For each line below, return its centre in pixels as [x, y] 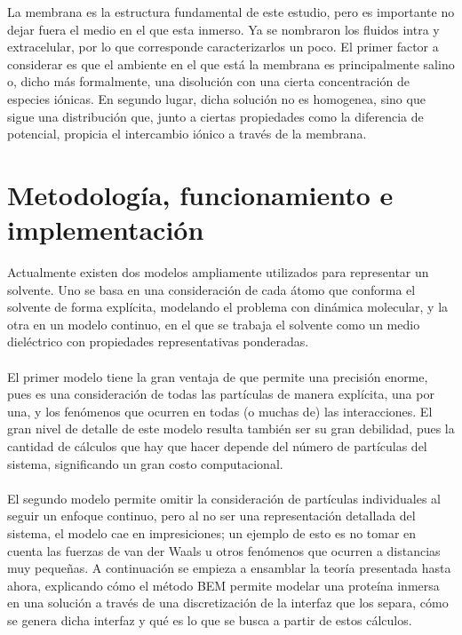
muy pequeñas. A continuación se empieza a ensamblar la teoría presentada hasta [229, 568]
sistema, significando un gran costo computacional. [145, 463]
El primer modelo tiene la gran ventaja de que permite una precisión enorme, [218, 376]
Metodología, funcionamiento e [200, 194]
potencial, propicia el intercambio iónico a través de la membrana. [187, 134]
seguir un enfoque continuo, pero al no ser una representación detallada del [211, 516]
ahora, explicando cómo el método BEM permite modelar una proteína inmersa [223, 585]
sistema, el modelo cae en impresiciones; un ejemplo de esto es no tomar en [212, 532]
